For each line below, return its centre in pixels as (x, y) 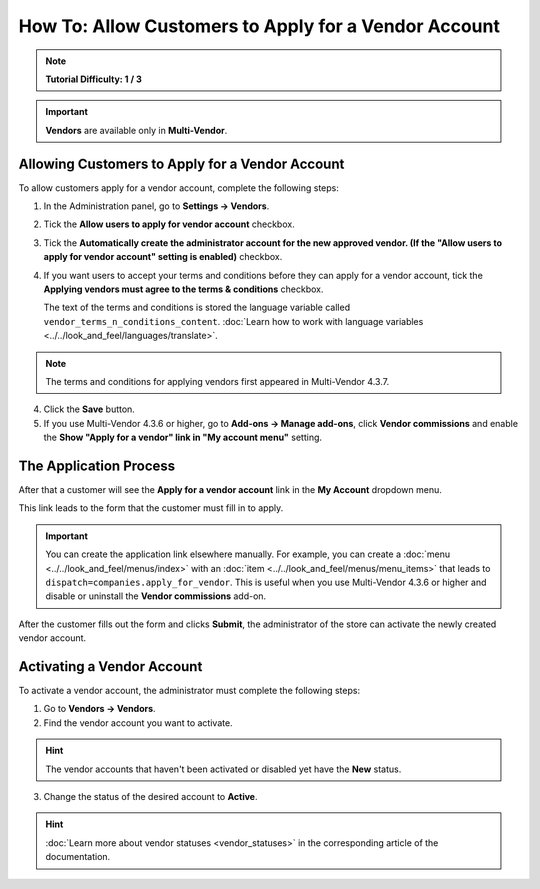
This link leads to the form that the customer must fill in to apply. (151, 508)
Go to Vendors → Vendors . (99, 709)
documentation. (78, 857)
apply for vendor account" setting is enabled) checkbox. (163, 257)
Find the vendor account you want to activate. (138, 722)
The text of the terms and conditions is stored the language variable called (196, 307)
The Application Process (97, 465)
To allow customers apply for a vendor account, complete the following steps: (178, 187)
